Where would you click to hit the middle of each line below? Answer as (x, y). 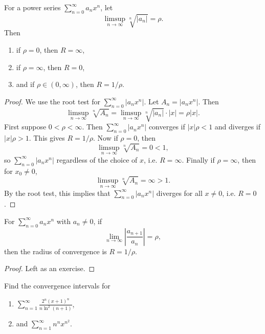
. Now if (106, 137)
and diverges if (237, 127)
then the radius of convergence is (56, 251)
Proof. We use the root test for (52, 101)
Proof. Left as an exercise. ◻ (50, 268)
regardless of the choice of (97, 159)
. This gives (47, 137)
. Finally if (198, 159)
